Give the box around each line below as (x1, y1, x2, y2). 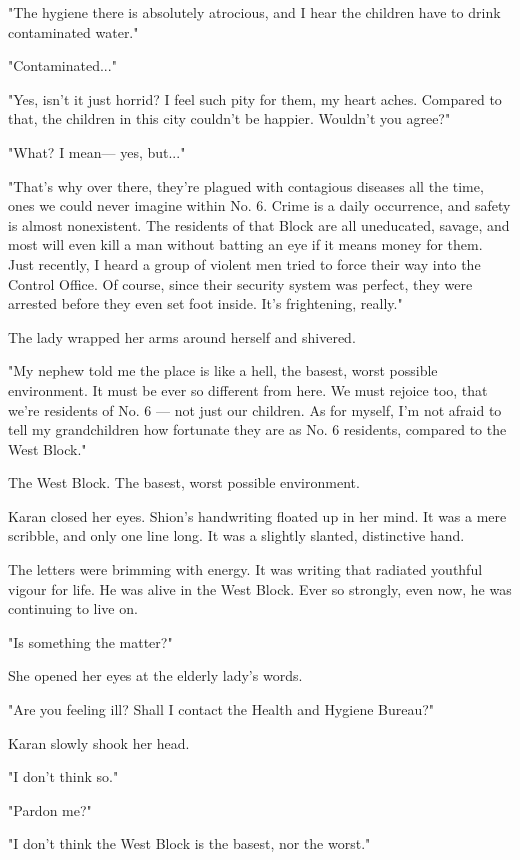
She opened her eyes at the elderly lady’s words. (8, 665, 303, 686)
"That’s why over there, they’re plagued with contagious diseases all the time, (8, 175, 484, 196)
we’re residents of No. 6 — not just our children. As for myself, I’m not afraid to (8, 399, 502, 420)
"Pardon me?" (8, 799, 92, 820)
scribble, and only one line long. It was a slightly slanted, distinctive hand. (8, 525, 465, 546)
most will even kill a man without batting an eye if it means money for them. (8, 234, 483, 255)
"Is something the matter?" (8, 631, 173, 652)
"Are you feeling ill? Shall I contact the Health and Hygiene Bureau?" (8, 699, 435, 720)
